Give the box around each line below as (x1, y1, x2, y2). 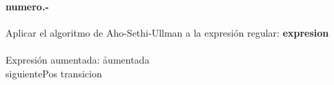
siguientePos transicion (6, 66, 102, 80)
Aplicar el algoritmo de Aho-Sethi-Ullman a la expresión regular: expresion (6, 25, 329, 39)
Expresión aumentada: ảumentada (6, 52, 150, 66)
